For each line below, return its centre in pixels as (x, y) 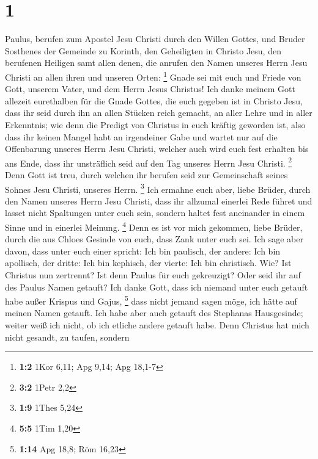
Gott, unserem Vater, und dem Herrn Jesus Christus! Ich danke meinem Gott (150, 89)
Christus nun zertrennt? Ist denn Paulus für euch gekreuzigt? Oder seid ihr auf (153, 275)
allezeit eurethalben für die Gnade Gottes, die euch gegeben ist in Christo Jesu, (154, 100)
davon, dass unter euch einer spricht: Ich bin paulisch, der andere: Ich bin (143, 251)
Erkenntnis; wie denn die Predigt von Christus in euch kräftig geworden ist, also (155, 124)
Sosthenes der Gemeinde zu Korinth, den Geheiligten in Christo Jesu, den (143, 50)
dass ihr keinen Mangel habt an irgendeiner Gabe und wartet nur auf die (141, 136)
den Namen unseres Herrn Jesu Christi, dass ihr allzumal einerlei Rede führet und (159, 201)
